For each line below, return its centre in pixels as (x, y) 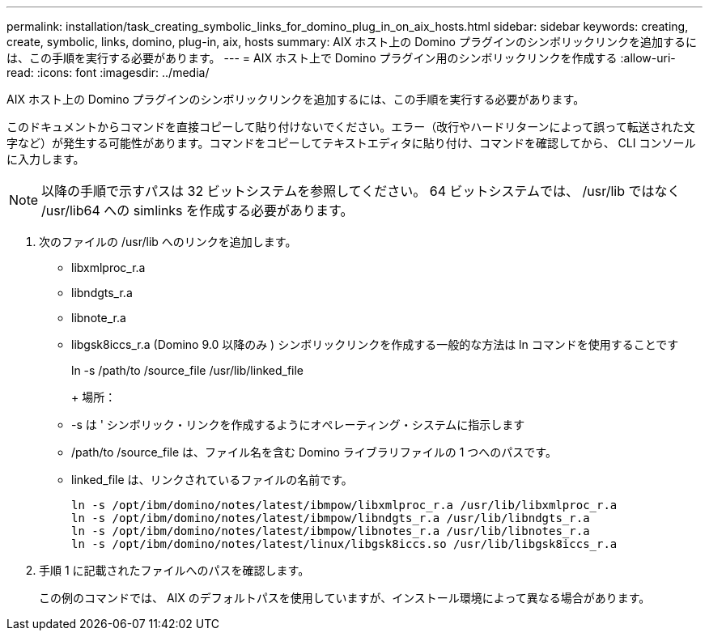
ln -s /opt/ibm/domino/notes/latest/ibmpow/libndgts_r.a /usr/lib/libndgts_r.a (331, 518)
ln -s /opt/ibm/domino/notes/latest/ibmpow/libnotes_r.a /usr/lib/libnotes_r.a (331, 531)
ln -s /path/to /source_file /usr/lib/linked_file (188, 370)
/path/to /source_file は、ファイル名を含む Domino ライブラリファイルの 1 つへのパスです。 (314, 452)
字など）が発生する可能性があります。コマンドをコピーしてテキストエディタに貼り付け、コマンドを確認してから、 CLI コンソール (351, 143)
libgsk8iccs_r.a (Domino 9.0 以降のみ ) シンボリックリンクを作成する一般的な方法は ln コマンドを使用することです (375, 344)
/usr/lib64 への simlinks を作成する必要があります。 (197, 210)
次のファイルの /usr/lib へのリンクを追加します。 (168, 242)
